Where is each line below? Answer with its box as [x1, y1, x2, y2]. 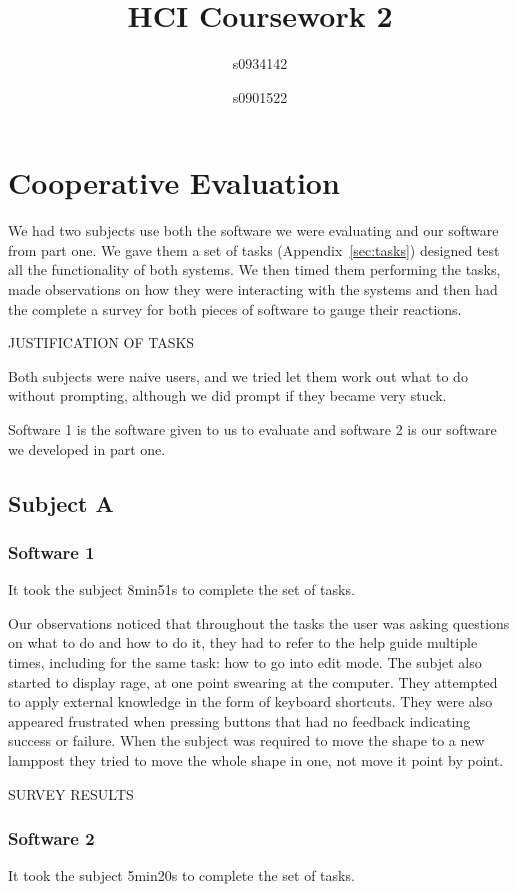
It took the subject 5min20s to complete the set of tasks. [8, 865, 355, 886]
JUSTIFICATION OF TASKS [8, 332, 195, 353]
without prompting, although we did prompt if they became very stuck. [8, 385, 447, 406]
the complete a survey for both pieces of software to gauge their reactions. [8, 298, 462, 319]
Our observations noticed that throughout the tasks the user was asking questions [8, 612, 510, 633]
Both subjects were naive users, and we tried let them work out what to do [8, 365, 468, 386]
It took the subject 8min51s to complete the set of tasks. [8, 579, 355, 600]
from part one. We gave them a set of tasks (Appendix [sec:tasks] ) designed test [8, 239, 500, 260]
